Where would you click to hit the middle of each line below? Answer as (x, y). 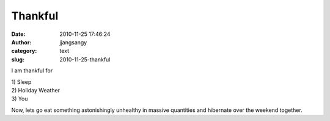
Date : (18, 34)
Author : (21, 42)
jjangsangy (73, 42)
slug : (18, 59)
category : (24, 51)
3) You (20, 99)
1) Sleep (21, 81)
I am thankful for (32, 71)
